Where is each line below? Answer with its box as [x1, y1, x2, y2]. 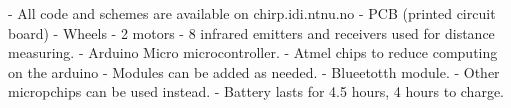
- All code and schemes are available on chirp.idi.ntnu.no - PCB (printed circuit [8, 3, 496, 23]
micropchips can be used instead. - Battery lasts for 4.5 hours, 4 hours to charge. [8, 81, 505, 102]
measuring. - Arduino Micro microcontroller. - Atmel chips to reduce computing [8, 42, 498, 63]
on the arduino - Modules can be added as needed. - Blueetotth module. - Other [8, 61, 500, 82]
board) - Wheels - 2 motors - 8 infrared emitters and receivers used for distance [8, 22, 495, 43]
